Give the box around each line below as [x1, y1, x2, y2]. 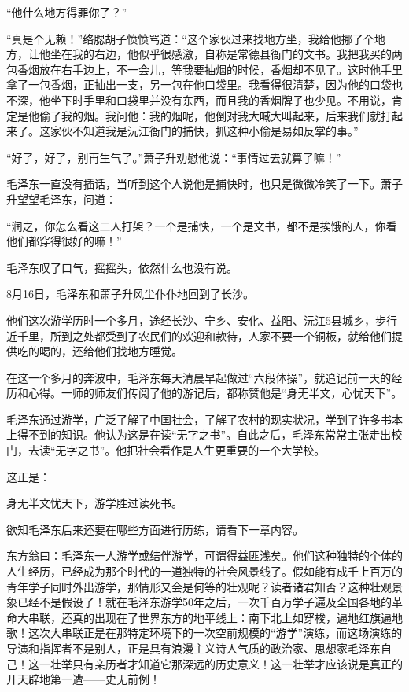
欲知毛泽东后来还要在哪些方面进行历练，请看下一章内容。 [6, 521, 304, 537]
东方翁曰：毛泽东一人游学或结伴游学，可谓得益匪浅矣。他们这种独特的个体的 [6, 547, 403, 564]
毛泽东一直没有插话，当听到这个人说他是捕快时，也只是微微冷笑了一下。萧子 [6, 175, 403, 192]
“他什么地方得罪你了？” [6, 4, 127, 20]
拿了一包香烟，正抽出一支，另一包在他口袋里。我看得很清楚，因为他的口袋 [6, 76, 392, 93]
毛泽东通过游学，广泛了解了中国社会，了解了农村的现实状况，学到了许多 [6, 410, 381, 427]
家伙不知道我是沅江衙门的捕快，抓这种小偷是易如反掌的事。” [50, 123, 359, 139]
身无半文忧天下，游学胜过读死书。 [6, 495, 182, 511]
